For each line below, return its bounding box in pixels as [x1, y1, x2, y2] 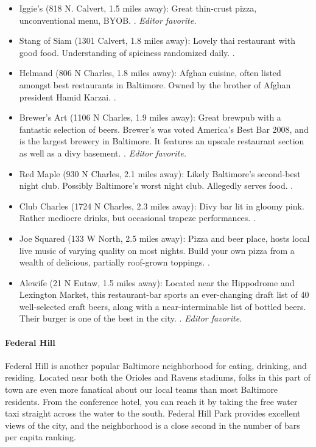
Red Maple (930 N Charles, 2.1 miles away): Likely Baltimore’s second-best [19, 167, 301, 180]
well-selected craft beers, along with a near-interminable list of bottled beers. [19, 300, 306, 312]
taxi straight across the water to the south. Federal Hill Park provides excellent [5, 407, 301, 420]
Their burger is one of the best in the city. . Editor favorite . [19, 312, 242, 325]
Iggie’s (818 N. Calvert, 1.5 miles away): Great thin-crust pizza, [19, 2, 257, 14]
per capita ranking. [5, 431, 76, 443]
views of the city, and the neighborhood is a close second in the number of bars [5, 418, 300, 431]
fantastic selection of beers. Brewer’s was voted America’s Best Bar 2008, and [19, 122, 309, 135]
